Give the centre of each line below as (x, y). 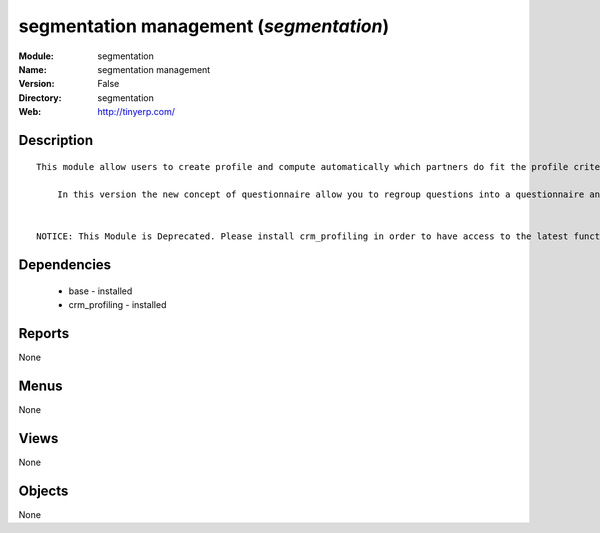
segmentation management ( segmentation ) (204, 26)
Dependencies (65, 265)
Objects (43, 490)
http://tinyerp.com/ (136, 112)
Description (56, 140)
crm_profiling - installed (117, 305)
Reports (44, 333)
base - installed (100, 291)
